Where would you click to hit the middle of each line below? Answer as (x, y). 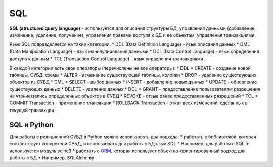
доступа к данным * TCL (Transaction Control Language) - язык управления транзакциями (106, 59)
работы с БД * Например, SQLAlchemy (52, 158)
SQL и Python (31, 124)
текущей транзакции (32, 110)
